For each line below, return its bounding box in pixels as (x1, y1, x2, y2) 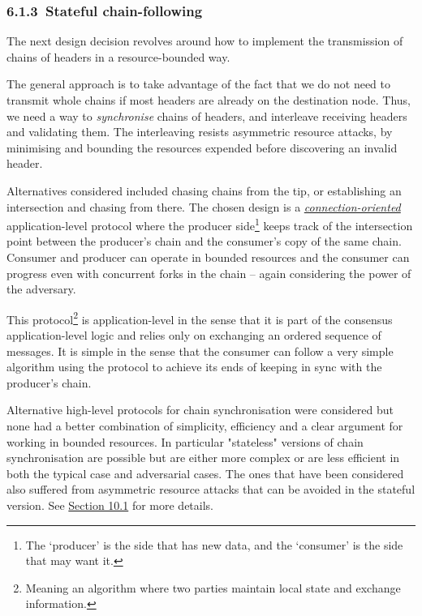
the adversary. (6, 280, 76, 297)
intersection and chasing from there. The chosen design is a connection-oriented (6, 198, 401, 215)
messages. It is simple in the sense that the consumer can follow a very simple (6, 342, 394, 359)
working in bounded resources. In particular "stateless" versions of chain (6, 433, 364, 450)
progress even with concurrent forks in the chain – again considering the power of (6, 264, 411, 281)
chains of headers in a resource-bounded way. (6, 48, 230, 65)
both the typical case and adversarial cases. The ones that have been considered (6, 464, 404, 481)
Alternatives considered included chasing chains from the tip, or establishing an (6, 182, 402, 199)
